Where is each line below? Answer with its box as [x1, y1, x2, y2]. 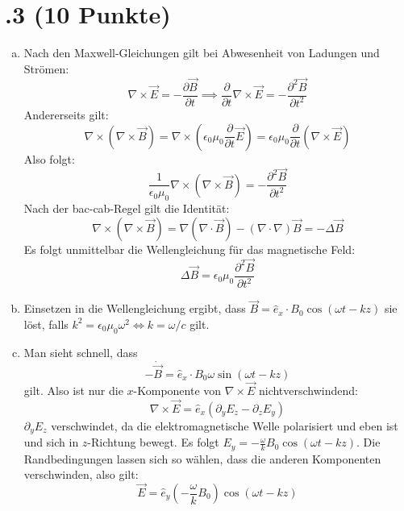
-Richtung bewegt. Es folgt [87, 434, 219, 451]
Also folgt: [23, 150, 75, 167]
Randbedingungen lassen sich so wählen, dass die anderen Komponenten [23, 450, 381, 467]
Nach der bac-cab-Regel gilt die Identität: [23, 200, 230, 217]
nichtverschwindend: [258, 381, 358, 398]
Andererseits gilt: [23, 106, 109, 123]
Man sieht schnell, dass [23, 343, 138, 360]
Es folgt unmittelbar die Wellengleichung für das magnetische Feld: [23, 240, 356, 257]
